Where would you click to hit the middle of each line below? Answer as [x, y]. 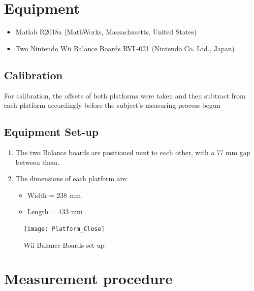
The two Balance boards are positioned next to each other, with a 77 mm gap [133, 152]
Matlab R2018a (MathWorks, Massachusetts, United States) [106, 32]
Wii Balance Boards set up [64, 244]
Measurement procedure [88, 278]
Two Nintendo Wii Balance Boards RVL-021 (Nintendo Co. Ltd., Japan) [125, 48]
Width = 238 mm [54, 195]
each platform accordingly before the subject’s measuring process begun [112, 105]
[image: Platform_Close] [64, 229]
